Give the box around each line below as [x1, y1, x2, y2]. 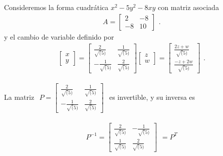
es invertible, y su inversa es [109, 92, 195, 102]
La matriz [4, 92, 35, 102]
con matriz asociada [158, 2, 219, 12]
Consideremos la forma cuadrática [4, 2, 109, 12]
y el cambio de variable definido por [4, 31, 114, 42]
